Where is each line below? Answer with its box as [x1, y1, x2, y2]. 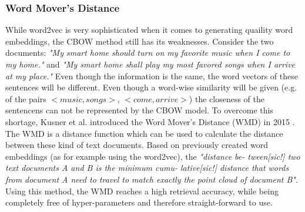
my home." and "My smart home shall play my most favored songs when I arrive [5, 58, 296, 70]
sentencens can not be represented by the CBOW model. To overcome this [5, 104, 273, 116]
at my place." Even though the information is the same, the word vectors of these [5, 69, 298, 82]
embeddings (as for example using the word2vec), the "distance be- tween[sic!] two [5, 150, 300, 162]
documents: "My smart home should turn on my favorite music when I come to [5, 46, 290, 59]
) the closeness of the [189, 92, 264, 105]
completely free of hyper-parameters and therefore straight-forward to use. [5, 196, 273, 208]
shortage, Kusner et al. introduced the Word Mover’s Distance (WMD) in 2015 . [5, 115, 295, 127]
